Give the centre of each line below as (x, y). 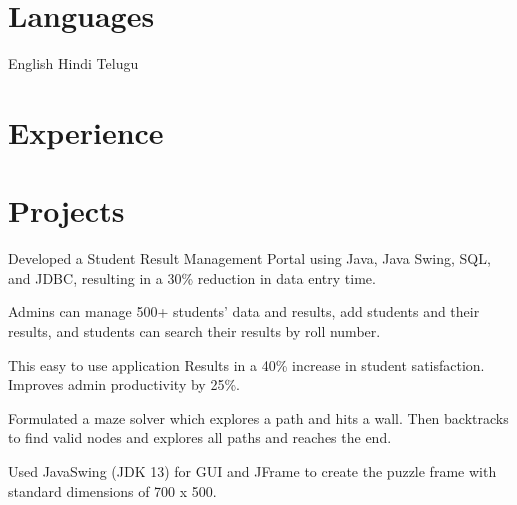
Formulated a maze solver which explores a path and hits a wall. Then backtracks (258, 417)
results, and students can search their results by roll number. (194, 331)
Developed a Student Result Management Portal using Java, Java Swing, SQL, (249, 258)
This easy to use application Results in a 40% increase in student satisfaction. (246, 364)
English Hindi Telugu (73, 63)
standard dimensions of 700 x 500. (112, 490)
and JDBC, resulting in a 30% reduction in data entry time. (192, 277)
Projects (66, 210)
